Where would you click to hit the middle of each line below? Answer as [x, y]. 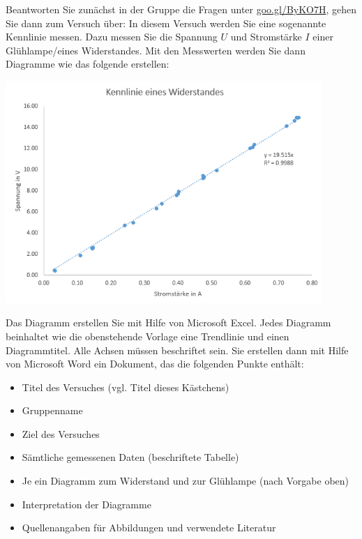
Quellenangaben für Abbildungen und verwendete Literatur [149, 527]
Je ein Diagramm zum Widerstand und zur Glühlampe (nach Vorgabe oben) [185, 481]
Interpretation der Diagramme [86, 504]
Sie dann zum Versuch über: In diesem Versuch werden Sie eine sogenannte [166, 23]
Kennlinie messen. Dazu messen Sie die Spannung [112, 37]
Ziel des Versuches [61, 433]
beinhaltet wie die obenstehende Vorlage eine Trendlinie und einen [148, 336]
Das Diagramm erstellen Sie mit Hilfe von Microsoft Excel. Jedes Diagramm [168, 322]
